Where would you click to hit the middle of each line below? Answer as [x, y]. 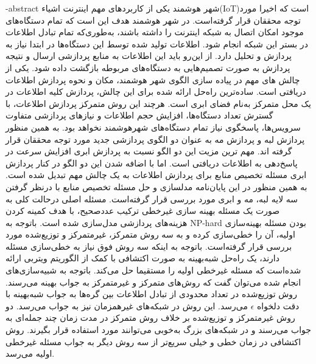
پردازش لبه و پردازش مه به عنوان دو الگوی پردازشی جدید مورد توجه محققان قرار [155, 139]
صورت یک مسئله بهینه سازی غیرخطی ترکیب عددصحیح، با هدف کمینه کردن [143, 211]
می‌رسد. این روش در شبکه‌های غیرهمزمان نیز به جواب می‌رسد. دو [127, 305]
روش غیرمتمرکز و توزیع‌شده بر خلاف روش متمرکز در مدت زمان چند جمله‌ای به [150, 318]
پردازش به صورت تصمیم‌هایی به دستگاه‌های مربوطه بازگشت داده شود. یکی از [148, 67]
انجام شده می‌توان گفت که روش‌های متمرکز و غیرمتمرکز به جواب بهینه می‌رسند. [153, 282]
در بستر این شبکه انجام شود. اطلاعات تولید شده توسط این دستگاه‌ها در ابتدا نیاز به [157, 43]
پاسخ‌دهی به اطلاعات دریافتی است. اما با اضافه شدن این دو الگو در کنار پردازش [152, 163]
